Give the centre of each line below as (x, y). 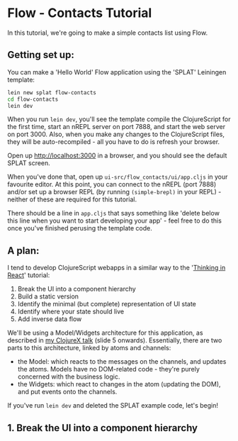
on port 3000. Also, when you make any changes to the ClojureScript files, (116, 134)
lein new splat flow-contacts (52, 93)
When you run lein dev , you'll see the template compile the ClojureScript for (119, 119)
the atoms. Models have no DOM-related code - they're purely (109, 369)
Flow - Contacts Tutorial (80, 13)
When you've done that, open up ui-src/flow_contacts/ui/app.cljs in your (118, 177)
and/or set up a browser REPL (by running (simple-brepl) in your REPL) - (114, 192)
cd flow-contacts (33, 99)
